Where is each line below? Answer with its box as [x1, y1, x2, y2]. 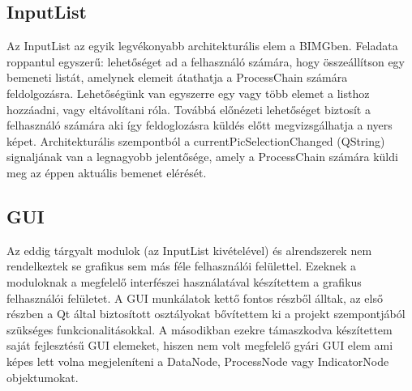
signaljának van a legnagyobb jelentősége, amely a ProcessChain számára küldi [6, 148, 398, 165]
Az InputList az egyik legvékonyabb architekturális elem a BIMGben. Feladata [6, 37, 398, 54]
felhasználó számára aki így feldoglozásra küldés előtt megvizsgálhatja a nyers [6, 117, 393, 134]
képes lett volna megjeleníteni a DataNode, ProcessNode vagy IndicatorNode [6, 352, 389, 369]
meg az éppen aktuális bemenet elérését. [6, 164, 207, 181]
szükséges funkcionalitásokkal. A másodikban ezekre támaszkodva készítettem [6, 321, 393, 338]
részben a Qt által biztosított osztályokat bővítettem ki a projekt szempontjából [6, 305, 406, 322]
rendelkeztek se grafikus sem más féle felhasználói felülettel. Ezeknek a [6, 257, 357, 274]
